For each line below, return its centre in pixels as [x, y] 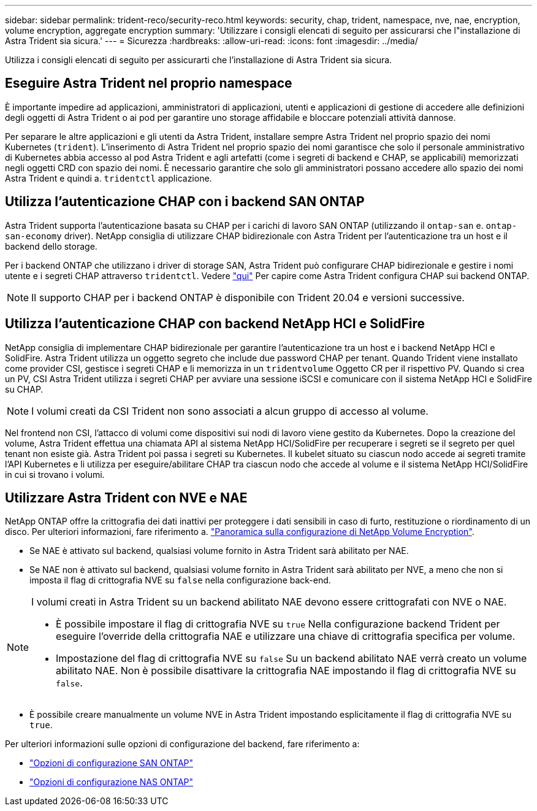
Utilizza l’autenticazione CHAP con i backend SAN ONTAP [185, 202]
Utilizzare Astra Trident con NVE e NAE [126, 498]
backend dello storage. [51, 246]
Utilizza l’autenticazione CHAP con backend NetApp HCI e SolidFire [215, 324]
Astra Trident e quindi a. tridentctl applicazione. [109, 178]
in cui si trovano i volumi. [55, 474]
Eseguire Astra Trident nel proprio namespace [149, 83]
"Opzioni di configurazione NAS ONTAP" [112, 782]
